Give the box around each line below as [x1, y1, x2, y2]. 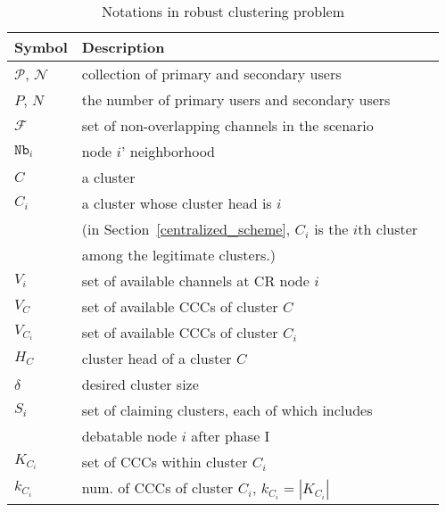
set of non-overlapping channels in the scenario [81, 115, 374, 136]
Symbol [14, 37, 68, 57]
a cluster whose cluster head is [81, 193, 272, 213]
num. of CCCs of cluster [81, 477, 234, 498]
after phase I [191, 425, 270, 446]
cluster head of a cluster [81, 348, 232, 368]
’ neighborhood [121, 141, 215, 161]
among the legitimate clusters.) [81, 244, 276, 265]
